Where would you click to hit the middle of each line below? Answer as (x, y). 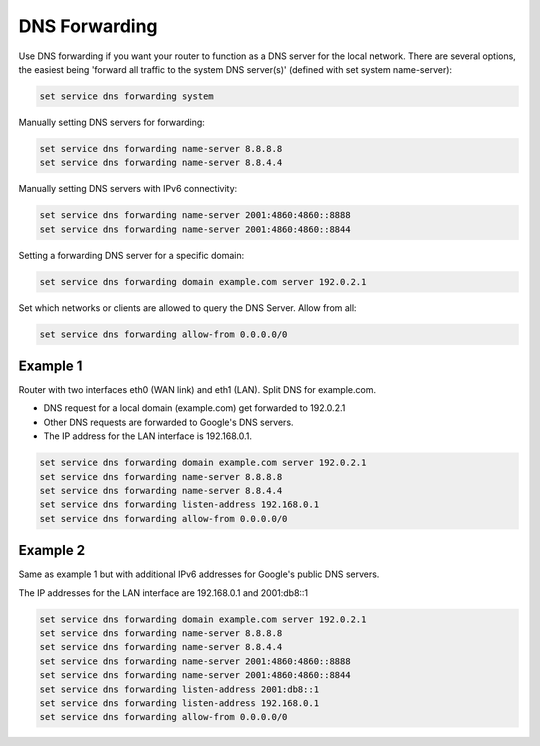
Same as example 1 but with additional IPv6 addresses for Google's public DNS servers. (199, 574)
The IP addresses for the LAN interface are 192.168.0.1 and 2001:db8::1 (163, 592)
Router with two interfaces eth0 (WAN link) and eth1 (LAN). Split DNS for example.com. (197, 390)
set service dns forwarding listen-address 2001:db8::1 (179, 689)
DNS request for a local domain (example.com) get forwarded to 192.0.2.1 (194, 408)
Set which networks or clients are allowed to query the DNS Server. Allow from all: (187, 307)
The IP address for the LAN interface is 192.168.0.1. (147, 436)
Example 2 (51, 550)
